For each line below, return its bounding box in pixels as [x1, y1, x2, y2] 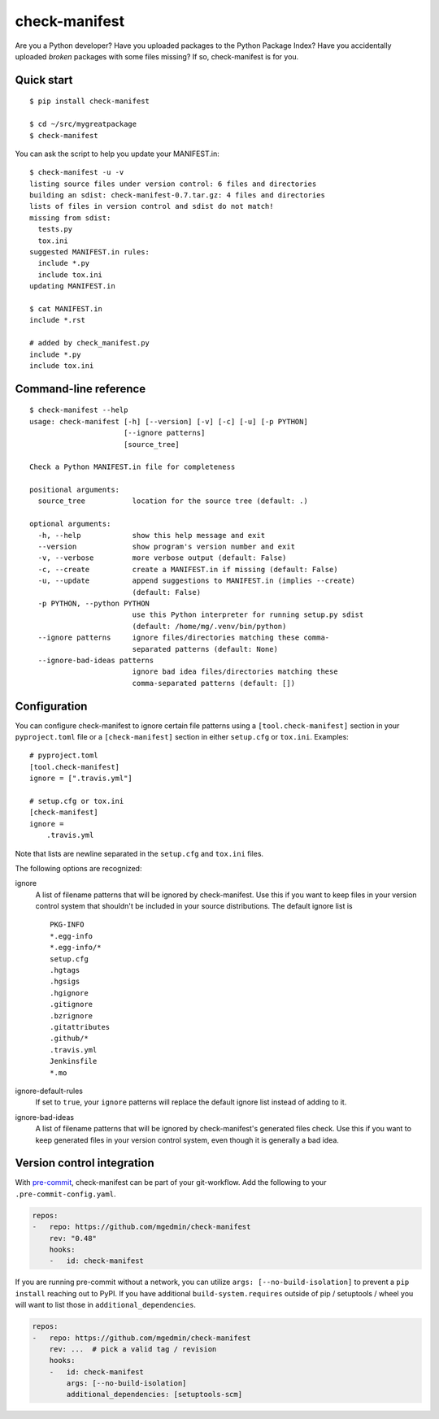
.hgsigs [50, 977, 80, 987]
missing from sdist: [29, 213, 111, 223]
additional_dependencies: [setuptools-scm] [66, 1390, 243, 1399]
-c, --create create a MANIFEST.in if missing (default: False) [37, 565, 338, 574]
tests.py [37, 224, 73, 234]
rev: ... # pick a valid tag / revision [49, 1344, 217, 1353]
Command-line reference [15, 382, 146, 396]
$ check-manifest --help [29, 406, 128, 414]
